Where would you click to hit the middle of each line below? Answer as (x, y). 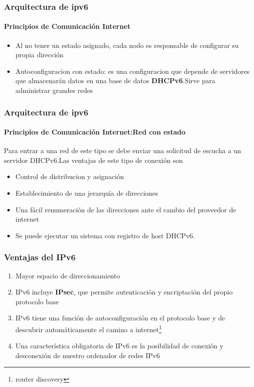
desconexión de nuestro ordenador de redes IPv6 (88, 355)
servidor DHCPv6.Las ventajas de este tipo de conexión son (94, 160)
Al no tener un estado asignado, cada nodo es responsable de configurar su (127, 45)
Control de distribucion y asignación (70, 176)
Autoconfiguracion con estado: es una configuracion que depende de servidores (132, 71)
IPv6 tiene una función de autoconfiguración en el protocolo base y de (120, 318)
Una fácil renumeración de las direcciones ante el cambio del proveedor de (126, 209)
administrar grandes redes (54, 90)
